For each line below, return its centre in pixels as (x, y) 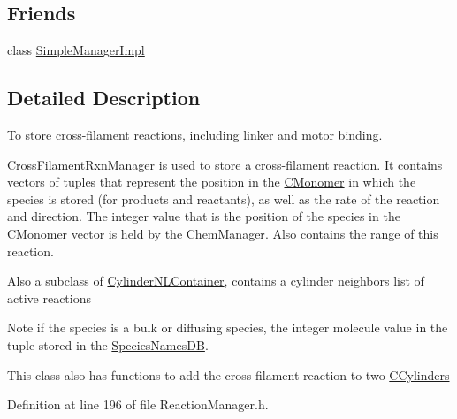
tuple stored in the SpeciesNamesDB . (108, 344)
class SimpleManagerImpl (76, 50)
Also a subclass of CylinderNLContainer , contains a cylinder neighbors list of (216, 281)
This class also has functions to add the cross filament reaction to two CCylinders (228, 374)
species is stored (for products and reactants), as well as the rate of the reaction (224, 198)
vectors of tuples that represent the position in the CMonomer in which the (212, 182)
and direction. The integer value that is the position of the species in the (204, 216)
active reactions (49, 297)
